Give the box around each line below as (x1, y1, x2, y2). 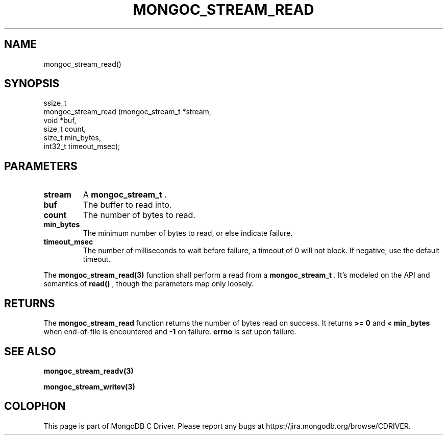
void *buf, (43, 116, 77, 125)
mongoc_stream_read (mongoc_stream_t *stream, (43, 107, 211, 116)
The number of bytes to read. (83, 210, 195, 221)
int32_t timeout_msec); (43, 142, 120, 151)
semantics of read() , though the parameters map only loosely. (43, 279, 254, 288)
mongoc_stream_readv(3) (43, 366, 134, 375)
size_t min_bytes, (43, 133, 101, 142)
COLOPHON (4, 400, 66, 413)
